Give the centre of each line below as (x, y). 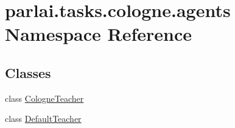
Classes (28, 72)
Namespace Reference (98, 34)
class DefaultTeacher (43, 119)
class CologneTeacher (44, 98)
